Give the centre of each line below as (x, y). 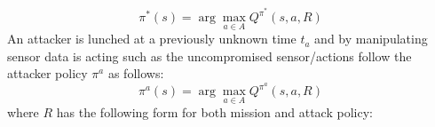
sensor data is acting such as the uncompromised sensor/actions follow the (210, 56)
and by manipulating (371, 39)
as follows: (136, 73)
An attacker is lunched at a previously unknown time (152, 39)
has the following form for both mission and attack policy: (214, 112)
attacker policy (47, 73)
